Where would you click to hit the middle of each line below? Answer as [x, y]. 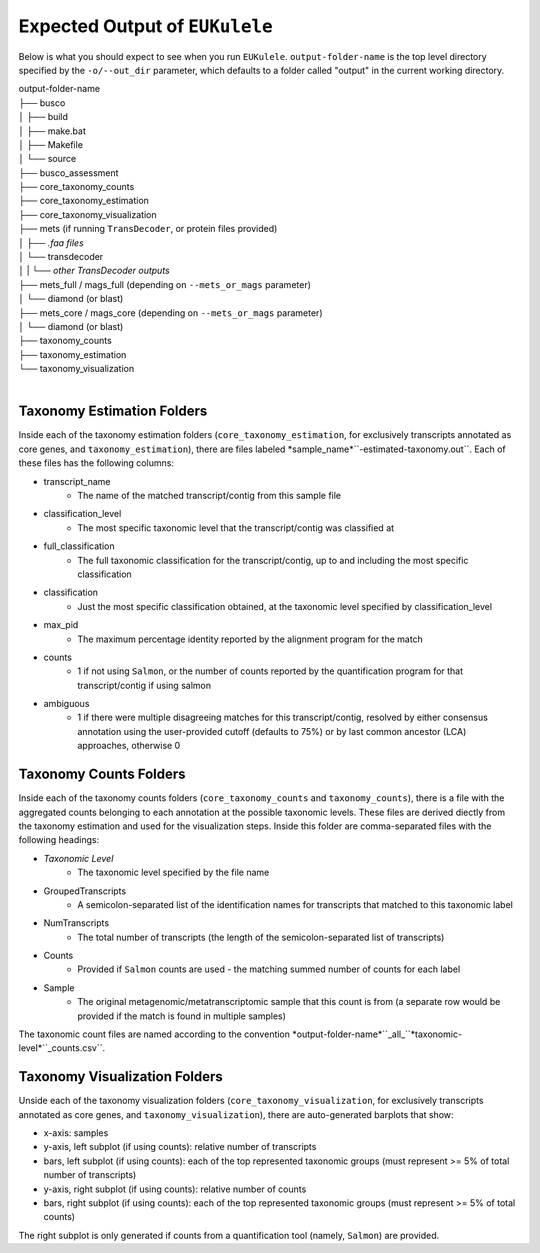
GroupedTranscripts [85, 891]
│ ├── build [43, 117]
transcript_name [77, 481]
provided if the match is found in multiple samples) [182, 1016]
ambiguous [66, 704]
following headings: [59, 840]
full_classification [79, 546]
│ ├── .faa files [51, 242]
